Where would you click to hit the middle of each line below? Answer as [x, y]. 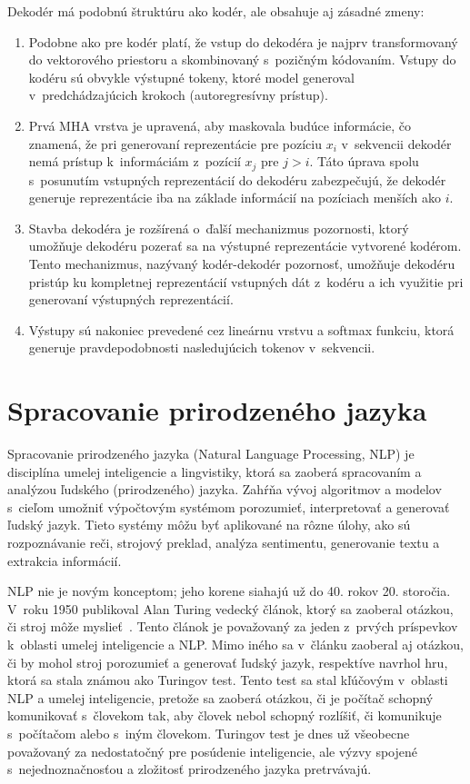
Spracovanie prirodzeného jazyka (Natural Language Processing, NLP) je [211, 454]
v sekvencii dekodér [396, 143]
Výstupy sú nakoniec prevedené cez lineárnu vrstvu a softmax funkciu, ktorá [241, 329]
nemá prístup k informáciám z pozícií [135, 161]
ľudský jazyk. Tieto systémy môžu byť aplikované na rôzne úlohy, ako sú [209, 525]
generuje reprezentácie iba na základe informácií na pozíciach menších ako [235, 198]
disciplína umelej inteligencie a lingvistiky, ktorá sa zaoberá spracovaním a [215, 471]
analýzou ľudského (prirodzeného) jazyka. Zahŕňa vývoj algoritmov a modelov [225, 489]
